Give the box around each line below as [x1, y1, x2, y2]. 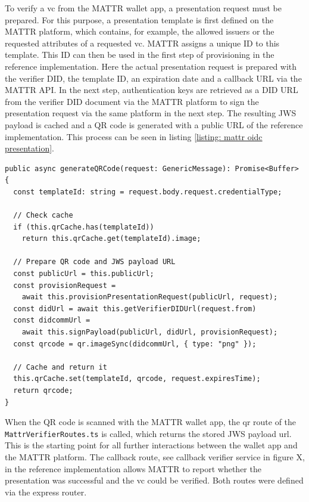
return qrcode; [13, 386, 73, 395]
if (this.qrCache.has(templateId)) [13, 222, 154, 231]
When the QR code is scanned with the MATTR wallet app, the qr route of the [5, 416, 296, 428]
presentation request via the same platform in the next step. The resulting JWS [5, 107, 296, 119]
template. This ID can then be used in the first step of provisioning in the [5, 48, 274, 61]
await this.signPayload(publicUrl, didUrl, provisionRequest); [21, 328, 278, 337]
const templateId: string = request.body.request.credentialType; [13, 187, 282, 196]
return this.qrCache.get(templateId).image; [21, 234, 201, 243]
